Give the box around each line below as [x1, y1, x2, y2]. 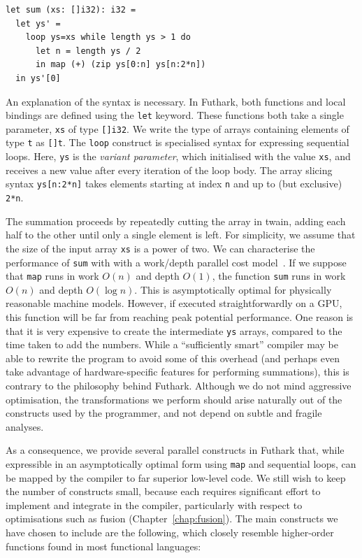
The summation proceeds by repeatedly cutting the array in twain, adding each [6, 213, 346, 228]
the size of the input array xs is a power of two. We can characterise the [6, 241, 315, 255]
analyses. [6, 419, 44, 434]
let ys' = [15, 18, 61, 29]
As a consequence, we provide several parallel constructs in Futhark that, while [6, 443, 345, 457]
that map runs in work [6, 269, 99, 283]
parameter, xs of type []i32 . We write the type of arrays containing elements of [6, 121, 349, 136]
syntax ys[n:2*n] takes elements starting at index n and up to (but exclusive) [6, 176, 342, 191]
